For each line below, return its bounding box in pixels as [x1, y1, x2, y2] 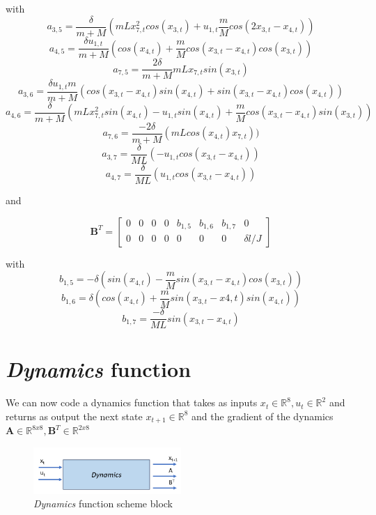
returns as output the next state [6, 408, 143, 423]
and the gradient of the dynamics [191, 408, 334, 423]
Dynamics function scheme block [33, 496, 173, 511]
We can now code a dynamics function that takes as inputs [6, 395, 258, 410]
